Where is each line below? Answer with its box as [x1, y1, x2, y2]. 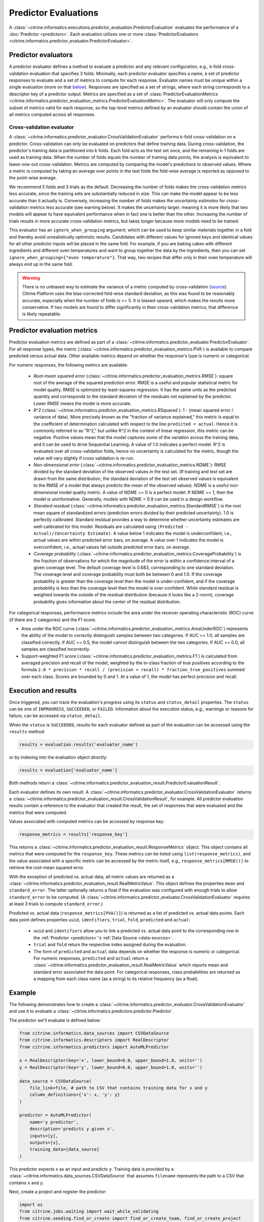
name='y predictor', [29, 1119, 79, 1125]
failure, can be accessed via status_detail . [9, 713, 102, 719]
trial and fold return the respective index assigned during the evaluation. [33, 941, 187, 948]
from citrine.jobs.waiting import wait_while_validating [19, 1209, 159, 1214]
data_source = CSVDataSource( [19, 1078, 92, 1084]
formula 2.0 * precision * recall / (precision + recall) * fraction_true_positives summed [21, 667, 245, 673]
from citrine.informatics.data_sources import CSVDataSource [19, 1030, 169, 1036]
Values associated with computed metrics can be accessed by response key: [9, 819, 165, 825]
